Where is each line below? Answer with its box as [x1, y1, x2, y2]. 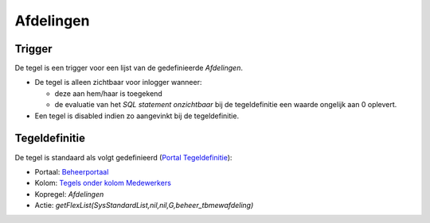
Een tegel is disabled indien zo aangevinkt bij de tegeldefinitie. [34, 111, 239, 121]
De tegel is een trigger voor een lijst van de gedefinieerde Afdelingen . [14, 63, 243, 73]
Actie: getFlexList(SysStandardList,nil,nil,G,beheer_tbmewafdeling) [34, 201, 254, 210]
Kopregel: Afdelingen [34, 189, 104, 198]
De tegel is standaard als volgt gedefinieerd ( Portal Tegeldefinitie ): [14, 152, 233, 162]
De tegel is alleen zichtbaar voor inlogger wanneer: [34, 78, 202, 87]
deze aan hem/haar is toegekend [54, 88, 162, 98]
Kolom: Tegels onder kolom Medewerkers [34, 179, 171, 188]
